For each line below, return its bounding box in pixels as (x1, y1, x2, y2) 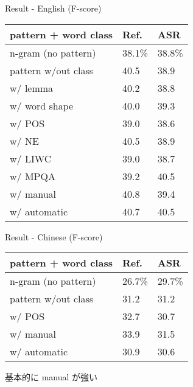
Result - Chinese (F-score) (5, 230, 103, 243)
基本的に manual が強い (5, 371, 98, 383)
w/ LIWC (10, 151, 52, 166)
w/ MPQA (10, 169, 55, 183)
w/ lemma (10, 80, 54, 95)
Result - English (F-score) (5, 2, 102, 14)
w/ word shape (10, 98, 74, 113)
